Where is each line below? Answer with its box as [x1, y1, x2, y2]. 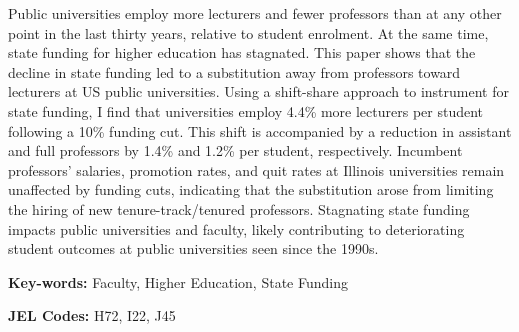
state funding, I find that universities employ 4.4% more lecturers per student [8, 100, 484, 121]
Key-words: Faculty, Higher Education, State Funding [8, 271, 348, 292]
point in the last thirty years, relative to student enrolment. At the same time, [8, 22, 489, 43]
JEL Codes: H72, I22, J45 [8, 305, 176, 326]
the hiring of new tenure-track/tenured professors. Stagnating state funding [8, 198, 470, 219]
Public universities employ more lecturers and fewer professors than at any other [8, 3, 502, 23]
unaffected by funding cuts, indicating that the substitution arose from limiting [8, 179, 494, 200]
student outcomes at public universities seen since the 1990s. [8, 238, 379, 259]
